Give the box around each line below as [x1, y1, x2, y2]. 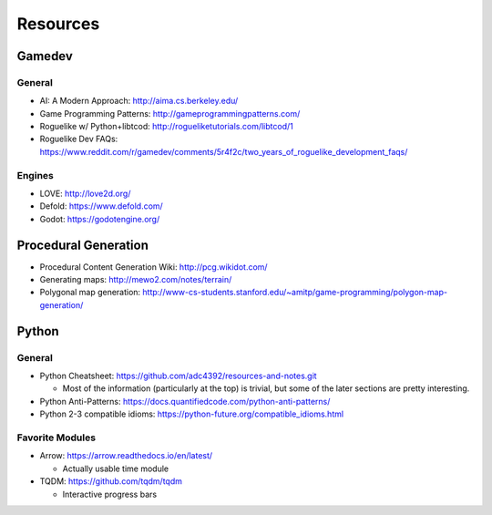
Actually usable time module [62, 463, 169, 474]
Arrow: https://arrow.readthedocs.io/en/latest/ [39, 450, 213, 461]
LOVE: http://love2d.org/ [39, 188, 131, 200]
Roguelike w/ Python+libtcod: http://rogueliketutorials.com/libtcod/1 [39, 121, 293, 132]
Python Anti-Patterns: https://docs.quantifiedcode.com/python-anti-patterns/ [39, 396, 331, 407]
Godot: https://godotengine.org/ [39, 213, 160, 224]
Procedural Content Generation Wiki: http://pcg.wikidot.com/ [39, 261, 268, 273]
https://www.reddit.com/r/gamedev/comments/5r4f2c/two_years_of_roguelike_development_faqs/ [39, 146, 408, 157]
